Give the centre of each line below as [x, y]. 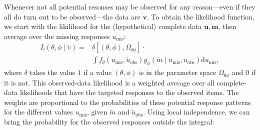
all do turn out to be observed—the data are [72, 16]
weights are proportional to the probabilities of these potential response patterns [127, 102]
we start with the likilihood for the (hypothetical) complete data [103, 26]
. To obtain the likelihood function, [200, 16]
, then [227, 26]
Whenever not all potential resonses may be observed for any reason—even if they [130, 6]
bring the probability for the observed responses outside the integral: [109, 122]
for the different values [38, 112]
